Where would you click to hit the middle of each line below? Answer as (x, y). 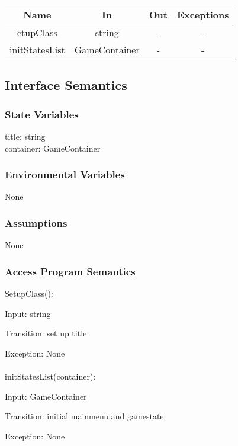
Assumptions (36, 222)
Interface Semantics (66, 85)
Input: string (28, 313)
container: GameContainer (53, 148)
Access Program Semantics (70, 271)
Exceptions (203, 15)
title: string (25, 136)
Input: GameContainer (46, 396)
